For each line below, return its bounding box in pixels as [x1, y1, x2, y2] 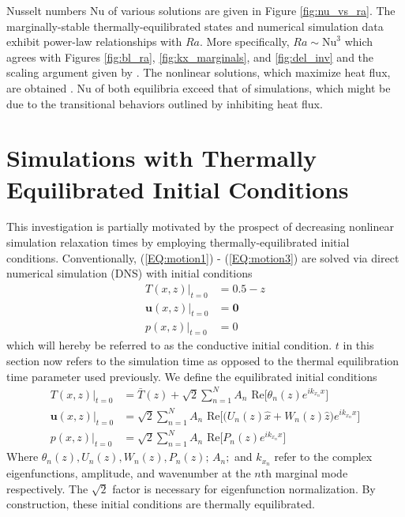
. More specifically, [200, 33, 290, 50]
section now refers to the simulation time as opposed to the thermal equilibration [6, 352, 399, 368]
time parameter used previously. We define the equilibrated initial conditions [6, 368, 377, 384]
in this [343, 337, 374, 353]
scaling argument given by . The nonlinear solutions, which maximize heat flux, [6, 64, 391, 81]
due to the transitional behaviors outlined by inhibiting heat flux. [6, 95, 323, 111]
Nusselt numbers [6, 2, 87, 18]
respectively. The [6, 480, 88, 496]
